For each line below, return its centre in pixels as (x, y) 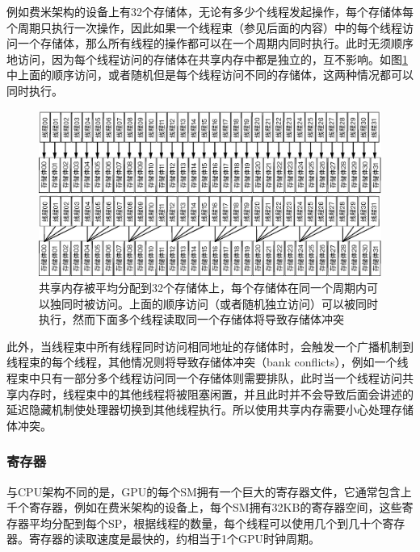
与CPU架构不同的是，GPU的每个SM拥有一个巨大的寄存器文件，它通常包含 (204, 491)
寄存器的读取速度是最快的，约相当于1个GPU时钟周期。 (174, 539)
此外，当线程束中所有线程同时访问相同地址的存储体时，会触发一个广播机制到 (210, 346)
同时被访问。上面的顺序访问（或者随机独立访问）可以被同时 (219, 303)
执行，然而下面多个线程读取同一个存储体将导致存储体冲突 (191, 319)
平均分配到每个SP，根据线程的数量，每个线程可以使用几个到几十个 (206, 523)
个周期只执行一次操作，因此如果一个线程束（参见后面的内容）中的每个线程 (204, 27)
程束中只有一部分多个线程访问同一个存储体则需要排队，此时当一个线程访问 (204, 377)
